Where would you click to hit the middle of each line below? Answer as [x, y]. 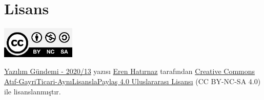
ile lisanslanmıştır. [33, 91]
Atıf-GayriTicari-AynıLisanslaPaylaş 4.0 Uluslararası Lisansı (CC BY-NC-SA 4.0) [133, 81]
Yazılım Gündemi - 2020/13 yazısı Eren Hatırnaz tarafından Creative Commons [130, 71]
